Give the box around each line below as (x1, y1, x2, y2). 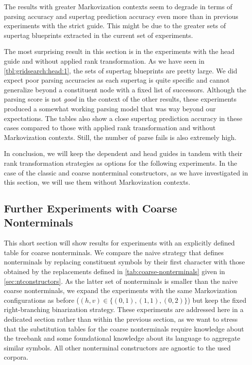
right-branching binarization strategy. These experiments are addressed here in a (4, 304, 244, 314)
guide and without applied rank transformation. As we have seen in (4, 55, 204, 66)
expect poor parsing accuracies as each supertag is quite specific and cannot (4, 75, 230, 85)
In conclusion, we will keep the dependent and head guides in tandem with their (4, 148, 242, 158)
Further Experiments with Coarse (4, 201, 177, 216)
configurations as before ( (4, 295, 80, 305)
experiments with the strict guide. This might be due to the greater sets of (4, 20, 226, 31)
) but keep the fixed (187, 295, 247, 305)
